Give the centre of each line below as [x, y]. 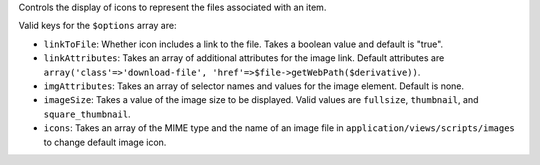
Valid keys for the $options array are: [97, 26]
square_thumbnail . [87, 114]
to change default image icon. [105, 142]
